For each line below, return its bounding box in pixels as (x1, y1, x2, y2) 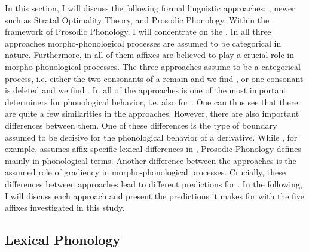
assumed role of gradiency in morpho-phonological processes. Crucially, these (5, 166, 286, 178)
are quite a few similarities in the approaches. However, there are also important (5, 107, 299, 120)
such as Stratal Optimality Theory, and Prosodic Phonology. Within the (5, 13, 270, 26)
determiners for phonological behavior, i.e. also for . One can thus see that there (5, 95, 298, 108)
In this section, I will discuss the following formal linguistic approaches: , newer (5, 2, 295, 14)
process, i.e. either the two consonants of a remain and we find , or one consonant (5, 72, 304, 84)
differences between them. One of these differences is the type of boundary (5, 119, 277, 131)
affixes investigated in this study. (5, 201, 125, 214)
